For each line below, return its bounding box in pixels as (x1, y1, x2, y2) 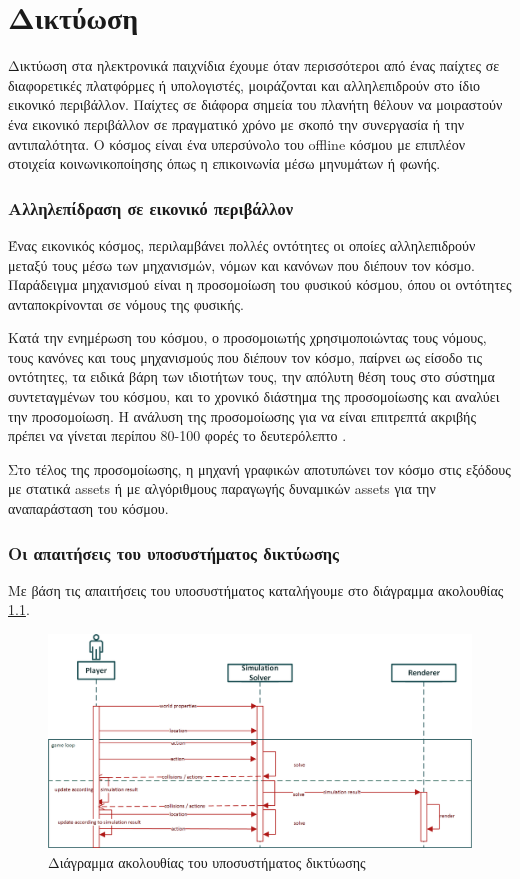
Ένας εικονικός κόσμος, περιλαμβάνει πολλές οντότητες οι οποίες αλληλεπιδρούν (8, 234, 476, 255)
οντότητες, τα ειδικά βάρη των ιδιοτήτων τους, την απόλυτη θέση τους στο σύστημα (8, 366, 495, 387)
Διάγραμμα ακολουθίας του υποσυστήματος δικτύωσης (48, 851, 366, 872)
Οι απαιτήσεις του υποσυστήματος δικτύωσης (8, 540, 339, 565)
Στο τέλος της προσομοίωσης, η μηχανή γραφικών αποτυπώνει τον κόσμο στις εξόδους (8, 458, 511, 479)
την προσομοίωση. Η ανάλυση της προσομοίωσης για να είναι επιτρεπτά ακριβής (8, 405, 476, 426)
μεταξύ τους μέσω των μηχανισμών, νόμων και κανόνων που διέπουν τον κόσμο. (8, 254, 475, 275)
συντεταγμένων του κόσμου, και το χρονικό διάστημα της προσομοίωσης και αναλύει (8, 386, 500, 407)
